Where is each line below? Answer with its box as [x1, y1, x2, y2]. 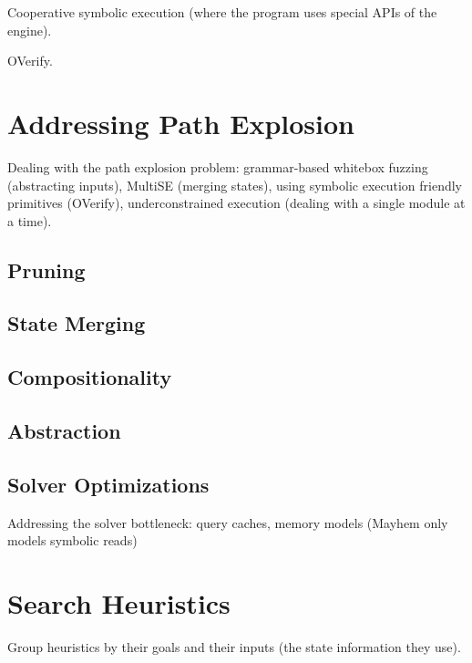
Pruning [7, 255, 86, 284]
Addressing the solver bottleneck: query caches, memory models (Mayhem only [7, 513, 448, 532]
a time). [7, 211, 52, 230]
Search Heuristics [7, 584, 231, 621]
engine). [7, 20, 52, 39]
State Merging [7, 309, 146, 337]
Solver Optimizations [7, 470, 210, 498]
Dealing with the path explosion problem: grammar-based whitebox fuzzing [7, 157, 428, 176]
